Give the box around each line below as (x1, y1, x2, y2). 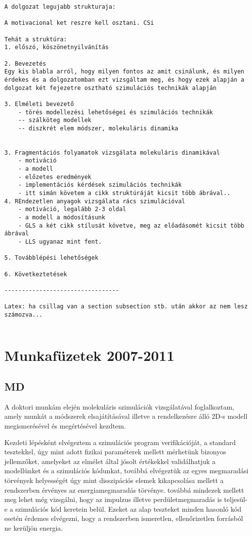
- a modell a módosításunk (18, 214, 105, 221)
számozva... (4, 311, 43, 318)
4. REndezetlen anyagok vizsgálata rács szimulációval (4, 197, 185, 205)
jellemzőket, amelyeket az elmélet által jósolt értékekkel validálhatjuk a (4, 456, 216, 466)
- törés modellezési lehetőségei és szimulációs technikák (18, 108, 213, 116)
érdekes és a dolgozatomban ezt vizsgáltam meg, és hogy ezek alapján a (4, 76, 244, 83)
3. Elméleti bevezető (4, 100, 74, 107)
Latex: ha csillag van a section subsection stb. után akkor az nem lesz (4, 303, 248, 310)
